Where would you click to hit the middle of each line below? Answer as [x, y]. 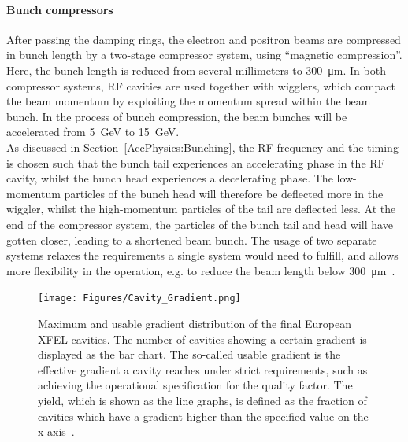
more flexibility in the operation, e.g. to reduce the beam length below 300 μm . [201, 270]
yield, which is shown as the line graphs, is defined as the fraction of [202, 400]
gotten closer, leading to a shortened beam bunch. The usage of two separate [192, 239]
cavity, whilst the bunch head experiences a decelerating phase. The [170, 178]
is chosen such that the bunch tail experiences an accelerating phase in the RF [196, 162]
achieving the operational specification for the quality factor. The [195, 385]
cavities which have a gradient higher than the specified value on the [203, 416]
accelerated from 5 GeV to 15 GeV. [93, 132]
